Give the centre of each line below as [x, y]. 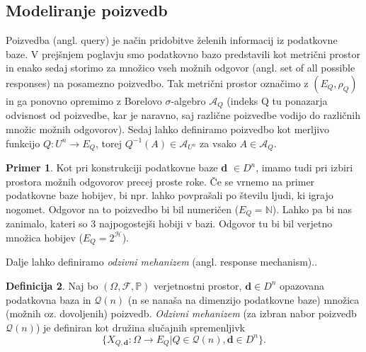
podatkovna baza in [48, 299]
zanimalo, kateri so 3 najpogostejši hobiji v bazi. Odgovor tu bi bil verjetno [169, 223]
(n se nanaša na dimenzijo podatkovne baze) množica [244, 299]
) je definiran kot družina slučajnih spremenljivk [141, 327]
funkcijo [23, 143]
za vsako [218, 143]
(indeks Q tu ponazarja [277, 100]
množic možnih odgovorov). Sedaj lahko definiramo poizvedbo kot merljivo [168, 129]
